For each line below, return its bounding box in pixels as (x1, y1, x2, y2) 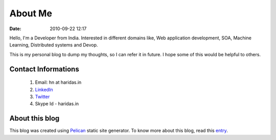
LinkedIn (35, 86, 53, 92)
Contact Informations (9, 64, 79, 74)
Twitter (35, 94, 50, 100)
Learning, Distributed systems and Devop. (9, 42, 98, 48)
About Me (9, 8, 52, 19)
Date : (9, 26, 21, 32)
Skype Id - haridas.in (35, 101, 79, 107)
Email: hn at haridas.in (35, 79, 82, 85)
